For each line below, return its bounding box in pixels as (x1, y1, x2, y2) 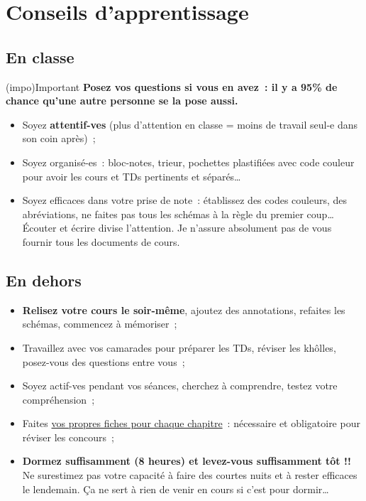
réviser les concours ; (22, 429, 114, 444)
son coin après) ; (22, 131, 96, 146)
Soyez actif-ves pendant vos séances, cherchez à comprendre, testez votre (22, 378, 338, 393)
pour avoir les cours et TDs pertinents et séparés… (22, 168, 241, 183)
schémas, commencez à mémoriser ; (22, 316, 177, 331)
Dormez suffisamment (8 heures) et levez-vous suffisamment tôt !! (22, 453, 351, 468)
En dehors (6, 269, 82, 291)
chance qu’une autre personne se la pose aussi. (6, 93, 238, 108)
